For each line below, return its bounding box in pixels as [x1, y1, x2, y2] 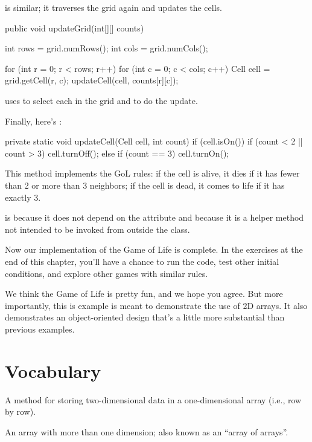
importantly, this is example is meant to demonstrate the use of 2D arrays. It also [5, 299, 308, 311]
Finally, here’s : [5, 114, 62, 127]
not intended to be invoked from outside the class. [5, 223, 190, 235]
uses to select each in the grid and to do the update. [5, 94, 198, 106]
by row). [5, 405, 36, 418]
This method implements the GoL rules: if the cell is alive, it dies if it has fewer [5, 167, 300, 180]
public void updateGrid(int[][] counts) [5, 21, 144, 34]
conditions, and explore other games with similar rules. [5, 267, 208, 279]
